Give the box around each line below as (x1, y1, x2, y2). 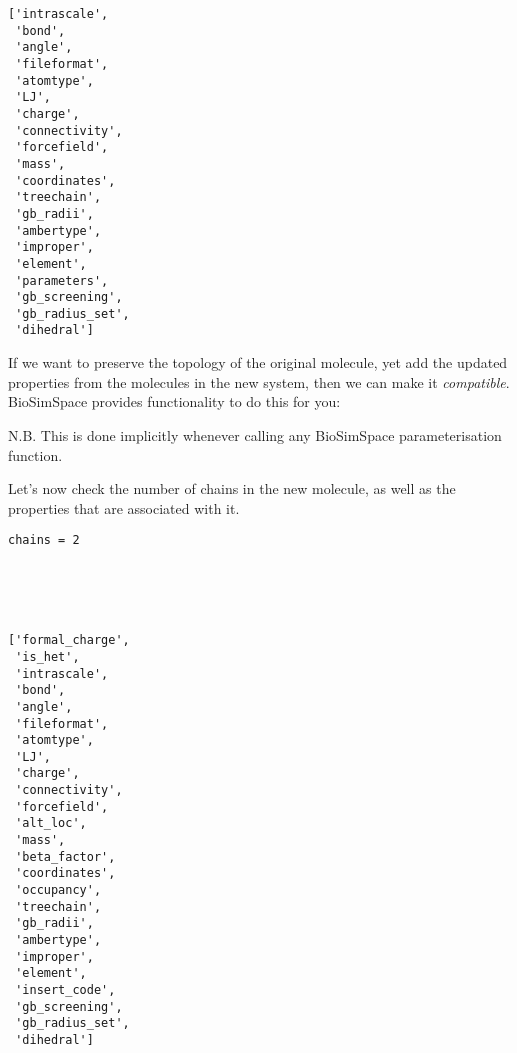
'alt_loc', (15, 816, 87, 831)
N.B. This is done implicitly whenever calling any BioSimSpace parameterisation (8, 424, 502, 445)
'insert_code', (15, 983, 116, 997)
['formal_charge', (8, 633, 130, 648)
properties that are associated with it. (8, 497, 240, 518)
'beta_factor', (15, 849, 116, 864)
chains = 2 (8, 533, 80, 548)
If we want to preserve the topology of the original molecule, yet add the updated (8, 352, 508, 373)
